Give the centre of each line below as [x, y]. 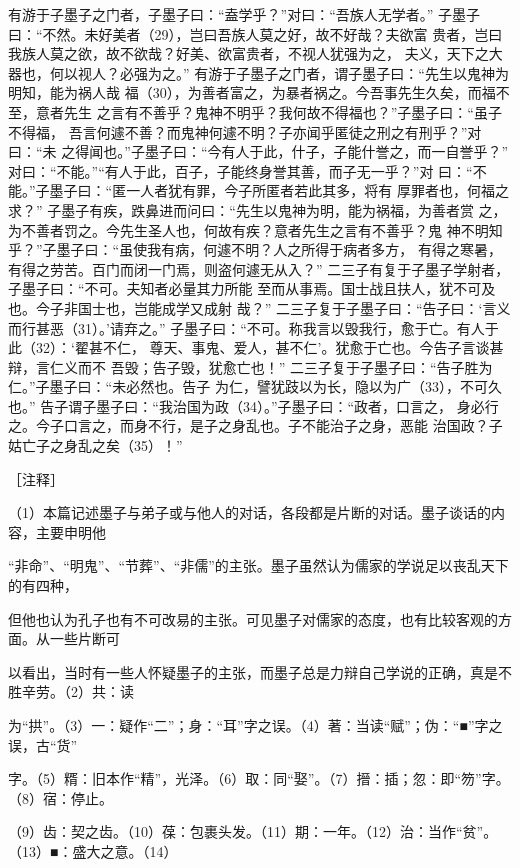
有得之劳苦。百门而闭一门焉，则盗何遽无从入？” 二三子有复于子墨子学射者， [259, 268]
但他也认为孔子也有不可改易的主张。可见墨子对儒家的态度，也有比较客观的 [253, 618]
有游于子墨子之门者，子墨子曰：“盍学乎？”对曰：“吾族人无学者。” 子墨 [237, 14]
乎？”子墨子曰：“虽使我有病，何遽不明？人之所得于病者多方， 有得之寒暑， [255, 249]
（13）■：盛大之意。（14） [93, 850]
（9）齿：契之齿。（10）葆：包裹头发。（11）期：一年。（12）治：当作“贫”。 [253, 831]
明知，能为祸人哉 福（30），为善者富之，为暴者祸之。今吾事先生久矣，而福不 [259, 92]
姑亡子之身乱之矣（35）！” [95, 445]
